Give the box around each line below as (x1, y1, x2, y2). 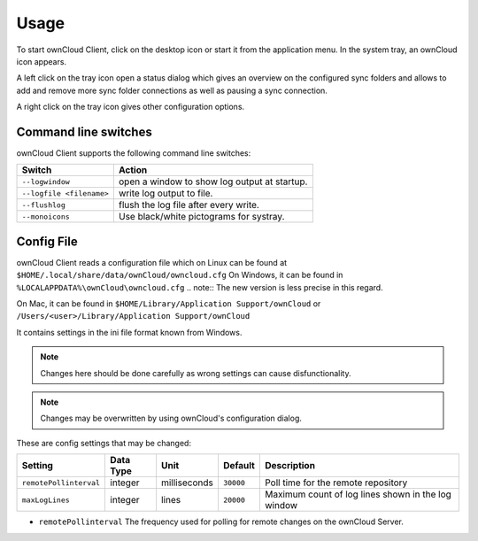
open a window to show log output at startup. (118, 175, 308, 188)
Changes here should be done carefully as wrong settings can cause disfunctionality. (40, 367, 351, 378)
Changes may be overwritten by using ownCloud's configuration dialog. (40, 413, 303, 424)
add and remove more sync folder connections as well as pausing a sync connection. (16, 85, 328, 96)
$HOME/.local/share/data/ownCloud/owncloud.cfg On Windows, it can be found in (16, 270, 343, 281)
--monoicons (21, 212, 70, 221)
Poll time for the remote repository (264, 476, 408, 489)
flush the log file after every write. (118, 199, 260, 212)
